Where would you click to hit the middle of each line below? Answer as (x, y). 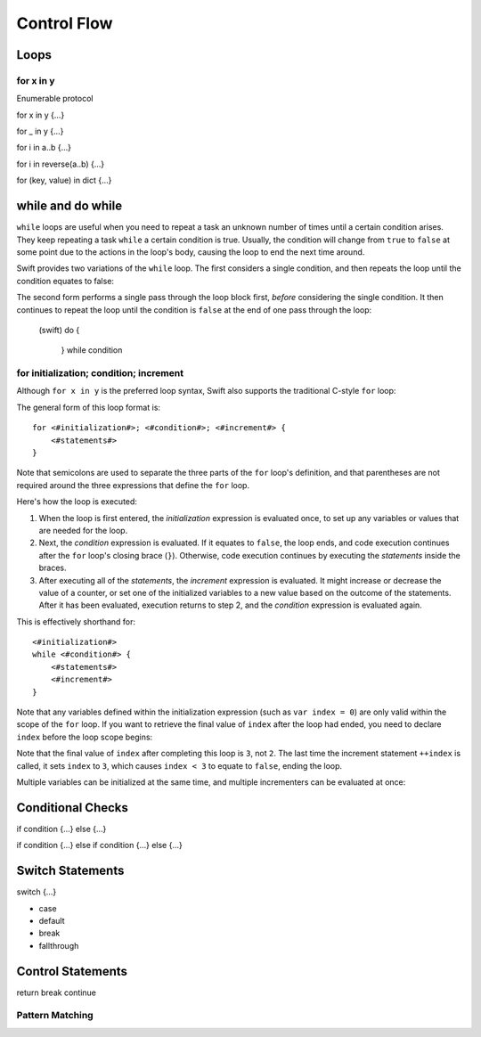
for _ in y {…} (40, 131)
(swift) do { (59, 330)
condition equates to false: (65, 281)
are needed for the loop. (83, 530)
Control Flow (65, 23)
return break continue (57, 992)
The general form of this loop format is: (88, 407)
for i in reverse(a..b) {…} (61, 164)
